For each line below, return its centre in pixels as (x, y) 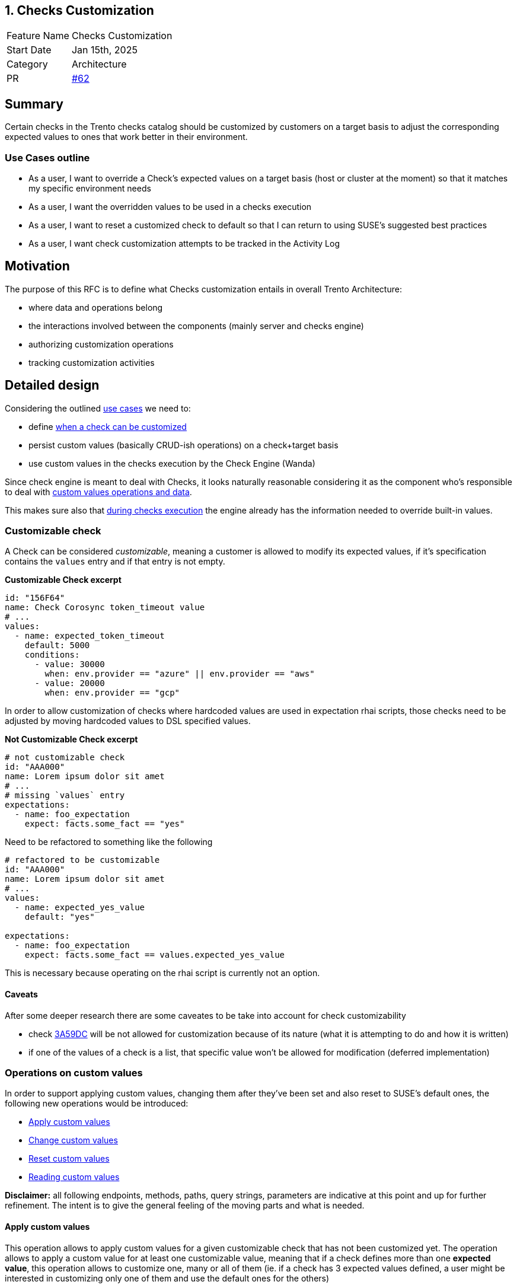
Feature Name (38, 36)
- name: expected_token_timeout (90, 636)
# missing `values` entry (65, 796)
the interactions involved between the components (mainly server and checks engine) (196, 326)
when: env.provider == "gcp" (112, 693)
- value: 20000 (70, 683)
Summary (34, 104)
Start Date (29, 50)
